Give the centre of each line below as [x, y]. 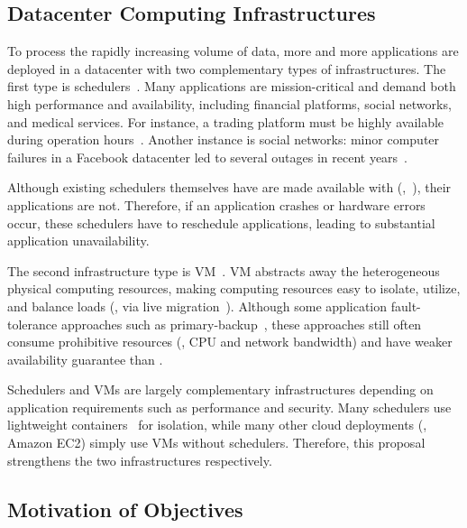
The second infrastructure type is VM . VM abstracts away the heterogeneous [224, 270]
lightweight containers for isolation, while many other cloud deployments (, [217, 425]
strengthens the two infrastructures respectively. [140, 460]
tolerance [32, 324]
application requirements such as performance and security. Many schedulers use [229, 407]
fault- [406, 306]
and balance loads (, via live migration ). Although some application [197, 306]
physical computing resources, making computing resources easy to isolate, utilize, [234, 288]
